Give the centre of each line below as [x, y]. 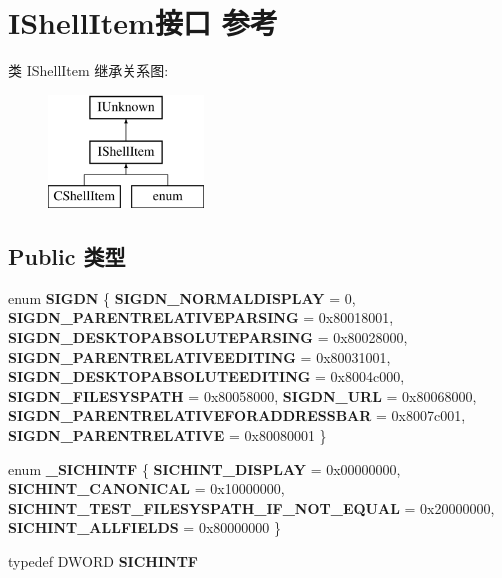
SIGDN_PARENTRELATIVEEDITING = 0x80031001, [199, 356]
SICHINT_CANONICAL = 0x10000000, [146, 488]
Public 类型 [67, 256]
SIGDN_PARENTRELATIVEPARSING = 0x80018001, [201, 317]
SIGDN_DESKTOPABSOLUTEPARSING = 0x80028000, [208, 337]
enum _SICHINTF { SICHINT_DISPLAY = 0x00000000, [204, 468]
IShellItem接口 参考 [143, 22]
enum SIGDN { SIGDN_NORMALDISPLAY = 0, [182, 297]
